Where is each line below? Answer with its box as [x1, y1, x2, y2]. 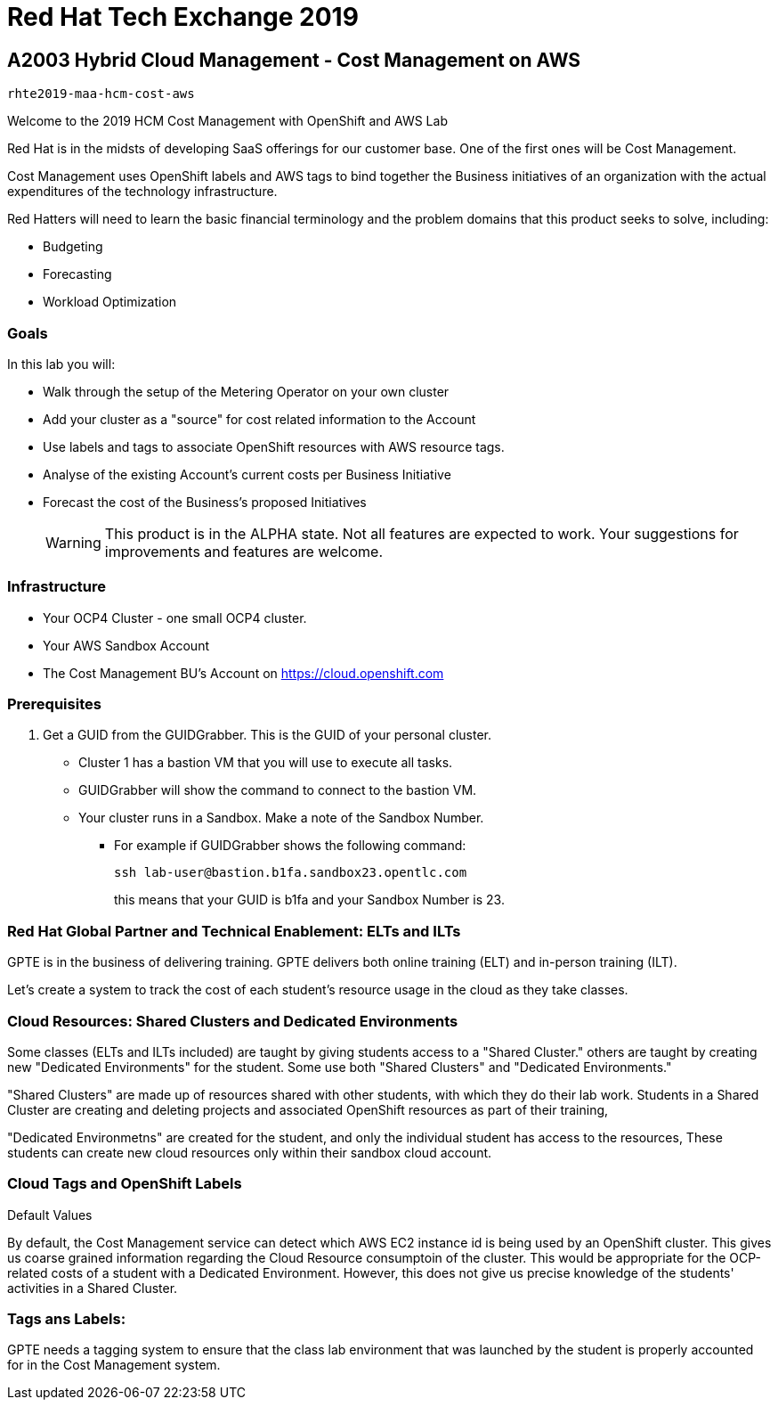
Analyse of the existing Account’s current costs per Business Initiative [43, 466, 451, 482]
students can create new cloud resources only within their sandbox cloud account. [7, 1144, 492, 1160]
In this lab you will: [7, 356, 116, 372]
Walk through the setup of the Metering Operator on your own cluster [43, 383, 450, 399]
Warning [45, 533, 101, 552]
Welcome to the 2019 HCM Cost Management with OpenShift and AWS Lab [7, 113, 448, 129]
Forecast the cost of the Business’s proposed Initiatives [43, 494, 367, 510]
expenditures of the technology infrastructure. [7, 184, 278, 200]
